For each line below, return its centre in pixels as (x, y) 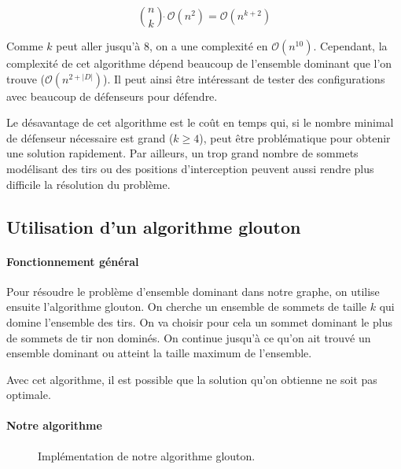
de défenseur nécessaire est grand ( (90, 137)
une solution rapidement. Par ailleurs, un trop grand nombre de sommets (182, 153)
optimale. (29, 395)
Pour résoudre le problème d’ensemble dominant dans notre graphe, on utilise (193, 291)
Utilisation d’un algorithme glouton (154, 226)
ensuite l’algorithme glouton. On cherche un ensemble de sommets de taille (187, 307)
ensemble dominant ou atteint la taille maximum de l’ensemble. (159, 353)
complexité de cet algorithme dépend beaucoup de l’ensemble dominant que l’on (199, 63)
